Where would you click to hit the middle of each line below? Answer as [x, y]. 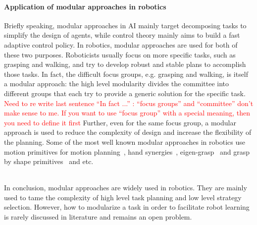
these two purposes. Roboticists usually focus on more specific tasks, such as [120, 54]
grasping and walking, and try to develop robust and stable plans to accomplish [125, 64]
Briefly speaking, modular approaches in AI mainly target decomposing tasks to [125, 25]
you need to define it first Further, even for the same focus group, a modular [120, 122]
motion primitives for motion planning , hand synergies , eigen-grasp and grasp [127, 151]
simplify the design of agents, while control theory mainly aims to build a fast [122, 35]
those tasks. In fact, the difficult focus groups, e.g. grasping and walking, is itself [126, 74]
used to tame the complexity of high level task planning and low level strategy [123, 197]
